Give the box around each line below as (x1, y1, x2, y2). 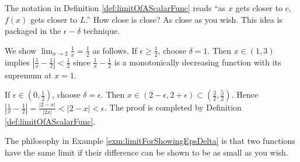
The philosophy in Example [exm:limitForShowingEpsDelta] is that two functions (5, 135, 295, 147)
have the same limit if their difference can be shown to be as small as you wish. (5, 146, 288, 158)
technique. (83, 25, 120, 37)
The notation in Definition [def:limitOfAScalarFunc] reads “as (5, 2, 226, 13)
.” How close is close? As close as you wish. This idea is (85, 13, 282, 25)
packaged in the (5, 25, 61, 37)
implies (5, 56, 30, 68)
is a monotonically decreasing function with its (114, 56, 281, 68)
